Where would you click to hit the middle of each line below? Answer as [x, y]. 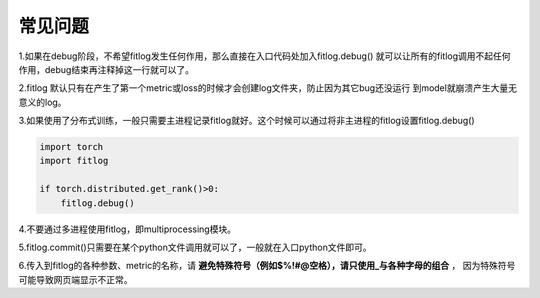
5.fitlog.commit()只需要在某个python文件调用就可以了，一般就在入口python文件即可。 [195, 247]
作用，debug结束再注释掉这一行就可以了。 [106, 69]
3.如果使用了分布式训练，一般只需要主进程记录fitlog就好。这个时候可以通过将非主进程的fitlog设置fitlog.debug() [246, 121]
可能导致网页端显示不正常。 [75, 279]
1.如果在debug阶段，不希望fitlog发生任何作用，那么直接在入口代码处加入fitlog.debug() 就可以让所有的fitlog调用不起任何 [264, 56]
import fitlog [74, 161]
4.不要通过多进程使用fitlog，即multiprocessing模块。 [127, 229]
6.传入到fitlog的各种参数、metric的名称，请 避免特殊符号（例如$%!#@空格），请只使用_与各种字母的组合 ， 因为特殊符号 [267, 266]
